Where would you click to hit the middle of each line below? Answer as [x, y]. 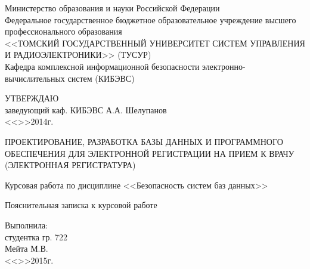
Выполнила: [27, 225]
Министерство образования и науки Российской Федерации [112, 8]
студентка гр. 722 [36, 236]
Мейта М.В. [27, 248]
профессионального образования [63, 31]
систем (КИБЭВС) [101, 78]
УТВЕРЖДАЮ [32, 98]
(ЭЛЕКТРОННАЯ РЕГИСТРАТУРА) [70, 165]
